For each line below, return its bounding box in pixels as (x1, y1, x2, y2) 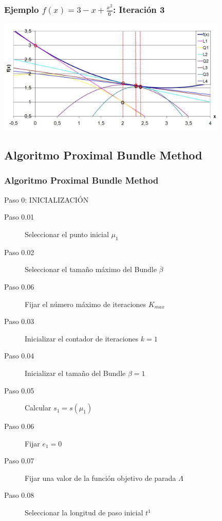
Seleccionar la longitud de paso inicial (25, 507, 143, 518)
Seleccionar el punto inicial (25, 228, 109, 239)
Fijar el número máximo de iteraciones (25, 298, 146, 309)
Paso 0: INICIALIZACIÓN (4, 194, 89, 205)
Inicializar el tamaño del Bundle (25, 367, 126, 378)
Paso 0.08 (4, 490, 34, 500)
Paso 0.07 (4, 455, 34, 466)
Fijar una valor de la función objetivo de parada (25, 472, 176, 483)
